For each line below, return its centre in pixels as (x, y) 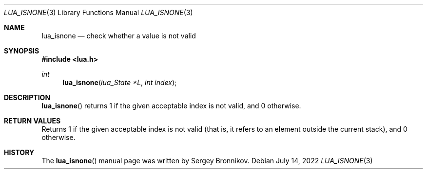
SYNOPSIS (22, 51)
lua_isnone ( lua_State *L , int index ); (120, 82)
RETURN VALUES (32, 121)
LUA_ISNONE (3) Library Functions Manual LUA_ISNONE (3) (98, 12)
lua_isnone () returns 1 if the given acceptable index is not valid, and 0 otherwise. (171, 106)
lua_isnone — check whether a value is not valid (119, 36)
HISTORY (19, 152)
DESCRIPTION (27, 97)
